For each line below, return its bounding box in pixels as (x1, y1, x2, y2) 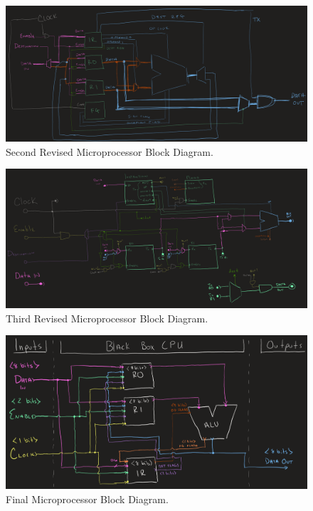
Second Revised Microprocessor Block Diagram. (6, 144, 213, 159)
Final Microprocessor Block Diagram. (6, 492, 169, 507)
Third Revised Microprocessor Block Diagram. (6, 310, 208, 325)
